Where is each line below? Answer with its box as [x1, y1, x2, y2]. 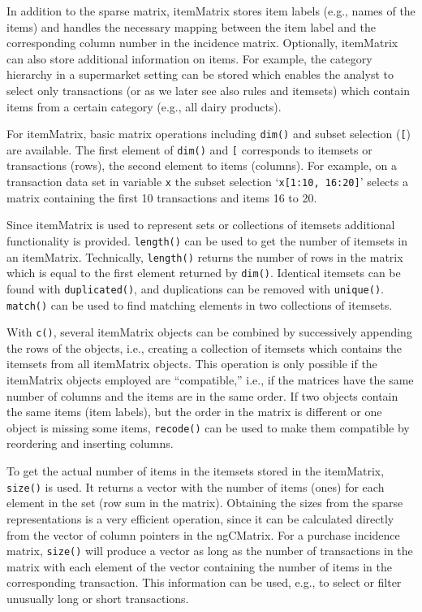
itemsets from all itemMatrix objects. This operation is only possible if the [6, 355, 377, 372]
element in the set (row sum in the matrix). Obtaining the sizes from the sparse [6, 494, 403, 511]
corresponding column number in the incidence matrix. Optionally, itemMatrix [6, 34, 398, 51]
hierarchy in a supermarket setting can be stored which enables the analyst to [6, 66, 394, 83]
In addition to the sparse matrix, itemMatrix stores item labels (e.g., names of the [6, 2, 416, 19]
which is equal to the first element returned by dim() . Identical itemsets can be [6, 264, 401, 281]
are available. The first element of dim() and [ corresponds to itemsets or [6, 141, 372, 158]
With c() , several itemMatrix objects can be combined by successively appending [6, 323, 412, 341]
